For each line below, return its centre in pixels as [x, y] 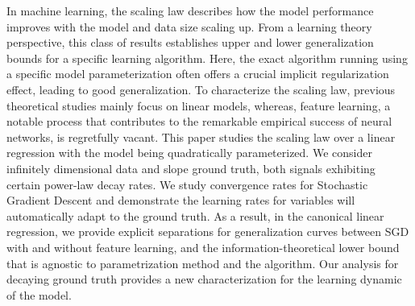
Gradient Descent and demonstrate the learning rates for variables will [181, 200]
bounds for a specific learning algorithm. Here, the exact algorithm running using [207, 58]
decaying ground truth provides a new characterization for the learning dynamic [204, 279]
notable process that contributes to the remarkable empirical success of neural [199, 121]
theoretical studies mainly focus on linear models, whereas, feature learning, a [199, 105]
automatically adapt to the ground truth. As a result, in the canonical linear [195, 215]
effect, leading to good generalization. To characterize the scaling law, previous [201, 89]
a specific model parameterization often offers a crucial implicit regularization [198, 74]
